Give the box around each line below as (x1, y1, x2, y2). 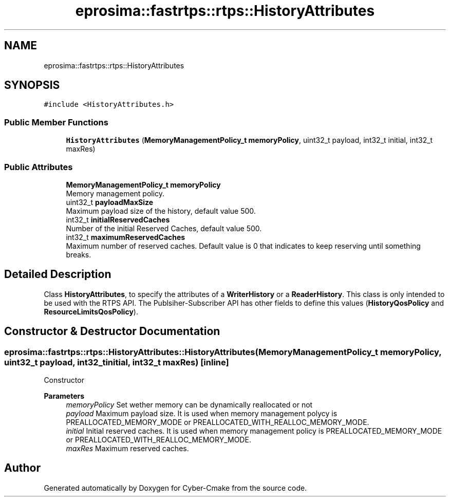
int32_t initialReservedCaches (66, 215, 170, 224)
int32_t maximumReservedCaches (66, 232, 185, 242)
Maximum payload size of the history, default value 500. (66, 206, 256, 215)
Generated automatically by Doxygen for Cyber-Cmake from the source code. (44, 483, 307, 492)
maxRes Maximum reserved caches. (66, 444, 189, 453)
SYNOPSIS (4, 79, 60, 92)
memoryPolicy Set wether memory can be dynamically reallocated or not (66, 400, 313, 409)
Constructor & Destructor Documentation (4, 325, 220, 338)
